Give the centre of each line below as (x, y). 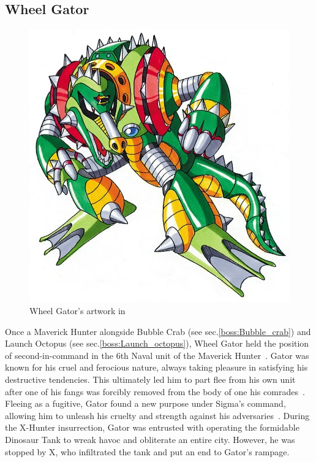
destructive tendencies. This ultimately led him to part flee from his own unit (150, 379)
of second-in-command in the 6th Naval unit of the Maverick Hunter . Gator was (157, 355)
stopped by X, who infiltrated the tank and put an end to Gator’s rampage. (147, 451)
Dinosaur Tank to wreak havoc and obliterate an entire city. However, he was (150, 439)
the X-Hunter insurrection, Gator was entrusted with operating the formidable (152, 427)
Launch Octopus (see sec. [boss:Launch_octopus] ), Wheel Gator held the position (157, 343)
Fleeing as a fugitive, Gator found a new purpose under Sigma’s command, (145, 403)
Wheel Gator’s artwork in (77, 311)
